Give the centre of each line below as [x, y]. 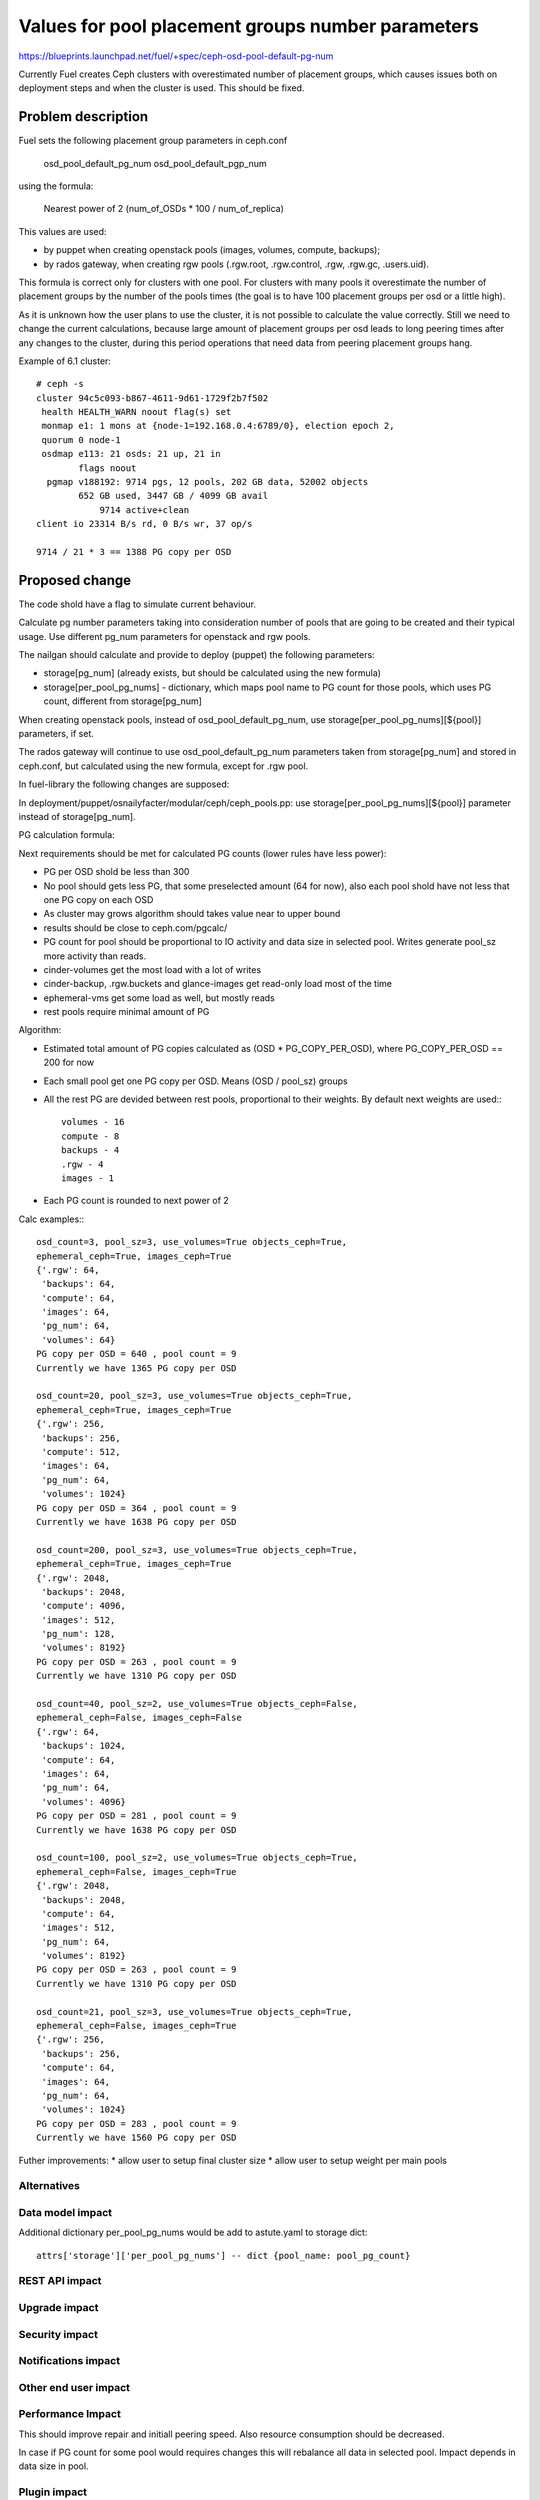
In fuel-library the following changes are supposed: [124, 784]
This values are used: [62, 231]
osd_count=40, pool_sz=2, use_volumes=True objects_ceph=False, [197, 1704]
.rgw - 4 [82, 1164]
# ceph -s [60, 384]
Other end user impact [74, 2387]
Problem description [83, 116]
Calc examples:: [51, 1219]
